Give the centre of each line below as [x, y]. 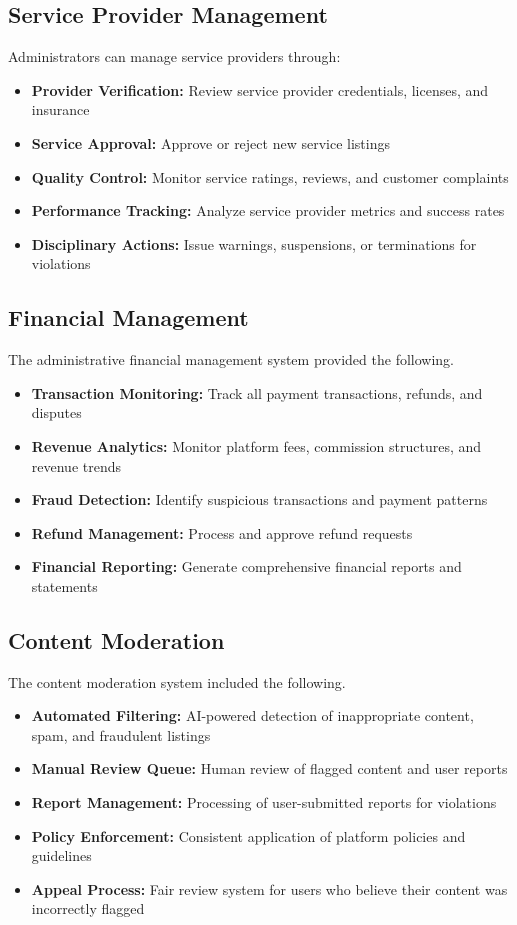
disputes [56, 412]
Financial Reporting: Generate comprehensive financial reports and [246, 566]
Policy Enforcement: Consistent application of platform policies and [248, 835]
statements [64, 585]
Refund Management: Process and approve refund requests [222, 532]
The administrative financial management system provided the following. [231, 359]
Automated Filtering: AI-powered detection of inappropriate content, [252, 715]
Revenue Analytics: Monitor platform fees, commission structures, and [256, 445]
